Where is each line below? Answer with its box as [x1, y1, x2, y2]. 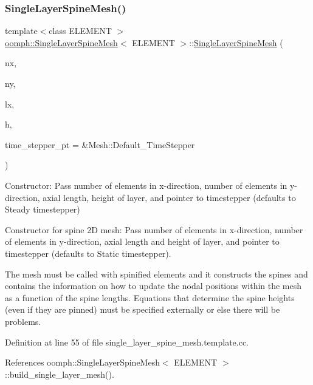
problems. [5, 315, 41, 327]
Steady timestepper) [5, 203, 80, 216]
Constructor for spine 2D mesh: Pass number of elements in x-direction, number [5, 223, 303, 236]
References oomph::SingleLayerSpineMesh [5, 356, 160, 369]
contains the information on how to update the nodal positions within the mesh [5, 279, 302, 292]
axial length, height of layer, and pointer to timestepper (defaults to [43, 191, 296, 203]
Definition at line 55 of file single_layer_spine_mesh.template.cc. [5, 335, 249, 348]
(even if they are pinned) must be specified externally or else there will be [5, 303, 280, 316]
